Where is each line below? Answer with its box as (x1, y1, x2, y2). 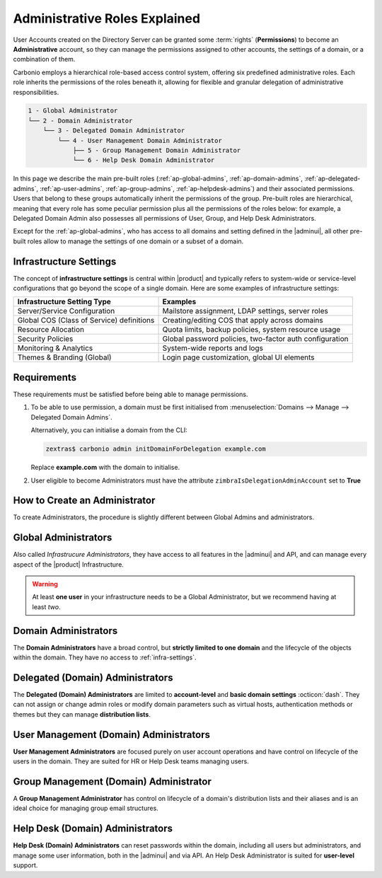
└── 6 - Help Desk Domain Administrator (72, 156, 215, 164)
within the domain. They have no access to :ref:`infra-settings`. (13, 653, 197, 662)
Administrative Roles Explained (13, 11, 201, 26)
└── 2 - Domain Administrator (28, 117, 133, 125)
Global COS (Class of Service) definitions (17, 316, 155, 325)
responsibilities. (13, 88, 59, 96)
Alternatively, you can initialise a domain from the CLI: (30, 426, 187, 434)
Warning (32, 580, 58, 589)
